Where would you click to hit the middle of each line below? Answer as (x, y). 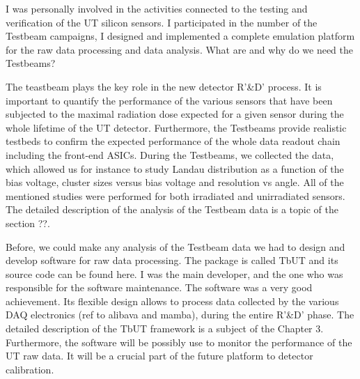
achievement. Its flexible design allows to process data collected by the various (172, 301)
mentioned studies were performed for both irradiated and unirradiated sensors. (175, 195)
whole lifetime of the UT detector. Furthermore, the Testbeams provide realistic (176, 127)
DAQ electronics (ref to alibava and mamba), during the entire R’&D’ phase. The (180, 315)
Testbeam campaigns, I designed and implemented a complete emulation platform (180, 36)
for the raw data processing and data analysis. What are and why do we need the (180, 49)
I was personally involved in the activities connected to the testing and (157, 8)
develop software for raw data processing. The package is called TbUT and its (172, 260)
